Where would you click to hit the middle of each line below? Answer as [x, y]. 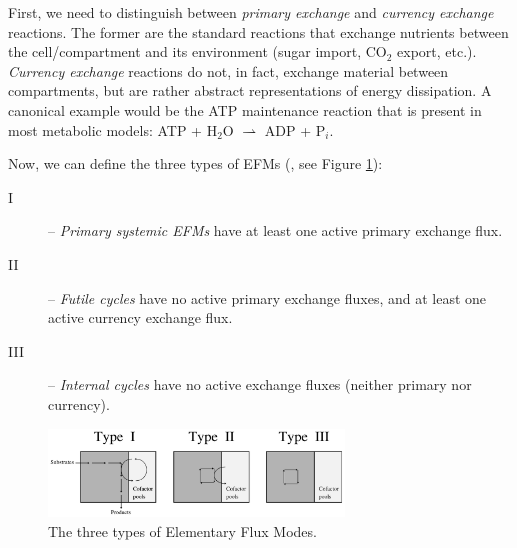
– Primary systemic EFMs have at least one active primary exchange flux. [275, 230]
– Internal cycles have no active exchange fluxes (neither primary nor [260, 384]
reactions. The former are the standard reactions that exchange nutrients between [258, 31]
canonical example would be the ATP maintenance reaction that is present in [245, 109]
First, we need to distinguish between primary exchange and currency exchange [251, 12]
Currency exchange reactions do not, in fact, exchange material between [228, 70]
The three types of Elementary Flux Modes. [182, 530]
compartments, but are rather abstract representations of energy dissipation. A [250, 90]
